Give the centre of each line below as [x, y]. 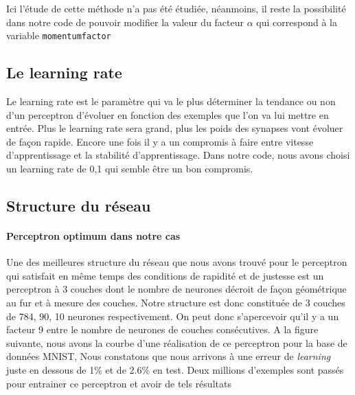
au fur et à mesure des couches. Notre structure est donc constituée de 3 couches [176, 302]
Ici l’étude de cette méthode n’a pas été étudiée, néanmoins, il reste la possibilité [176, 8]
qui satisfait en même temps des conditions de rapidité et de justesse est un [165, 275]
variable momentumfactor [59, 35]
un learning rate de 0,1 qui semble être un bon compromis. [130, 169]
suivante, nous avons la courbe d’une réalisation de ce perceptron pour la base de [177, 342]
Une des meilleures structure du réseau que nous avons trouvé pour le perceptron [177, 262]
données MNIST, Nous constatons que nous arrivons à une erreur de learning [169, 356]
